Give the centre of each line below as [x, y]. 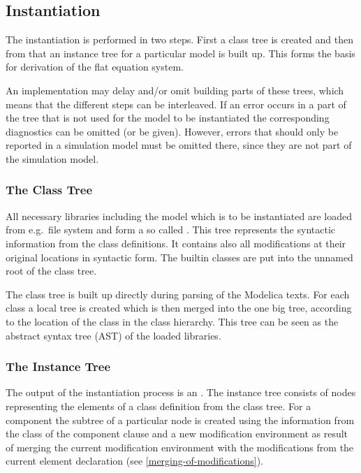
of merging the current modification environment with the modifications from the [180, 447]
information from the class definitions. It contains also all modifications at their [176, 243]
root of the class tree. [51, 271]
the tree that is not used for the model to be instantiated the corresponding [168, 118]
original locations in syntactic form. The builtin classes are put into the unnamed [179, 257]
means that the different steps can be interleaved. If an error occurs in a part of [176, 104]
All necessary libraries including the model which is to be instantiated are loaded [179, 216]
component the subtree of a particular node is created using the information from [180, 420]
